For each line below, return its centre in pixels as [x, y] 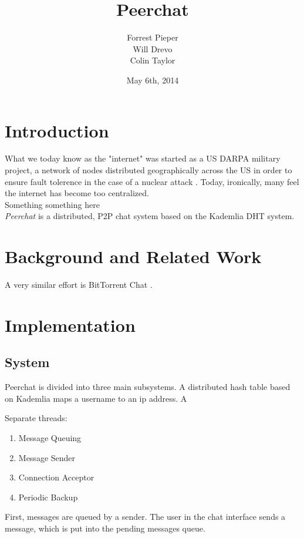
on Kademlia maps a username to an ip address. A [96, 398]
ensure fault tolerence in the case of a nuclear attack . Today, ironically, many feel [152, 181]
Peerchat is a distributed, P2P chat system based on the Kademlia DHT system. [150, 216]
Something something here [52, 204]
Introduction [57, 130]
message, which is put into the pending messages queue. [105, 528]
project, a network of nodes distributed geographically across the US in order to [148, 170]
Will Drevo [153, 48]
